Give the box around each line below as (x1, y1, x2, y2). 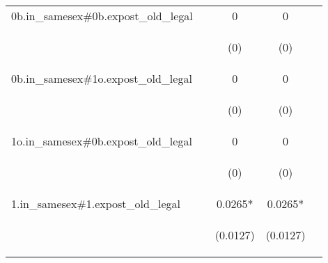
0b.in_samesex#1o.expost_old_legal (11, 70, 192, 86)
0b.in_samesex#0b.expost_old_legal (11, 8, 193, 24)
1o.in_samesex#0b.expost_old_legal (11, 133, 192, 149)
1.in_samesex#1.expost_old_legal (11, 196, 180, 212)
